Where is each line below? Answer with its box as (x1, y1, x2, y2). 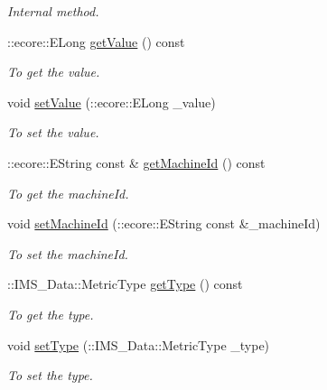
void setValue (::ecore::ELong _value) (7, 92, 216, 111)
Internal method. (7, 2, 99, 20)
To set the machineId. (7, 244, 128, 263)
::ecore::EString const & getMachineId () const (7, 153, 266, 172)
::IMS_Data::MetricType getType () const (7, 274, 243, 293)
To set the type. (7, 366, 93, 385)
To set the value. (7, 123, 99, 142)
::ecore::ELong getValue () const (7, 32, 185, 51)
